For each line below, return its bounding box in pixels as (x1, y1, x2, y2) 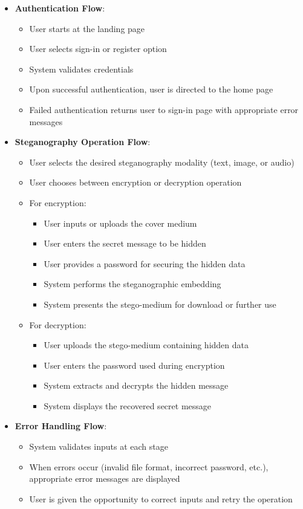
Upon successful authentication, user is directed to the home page (29, 83, 273, 96)
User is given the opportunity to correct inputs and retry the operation (29, 492, 293, 505)
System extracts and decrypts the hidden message (44, 379, 229, 392)
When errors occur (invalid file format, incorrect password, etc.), (29, 460, 269, 473)
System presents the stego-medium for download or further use (44, 297, 276, 310)
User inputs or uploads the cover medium (44, 216, 197, 229)
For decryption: (29, 318, 86, 331)
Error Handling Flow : (15, 420, 107, 432)
